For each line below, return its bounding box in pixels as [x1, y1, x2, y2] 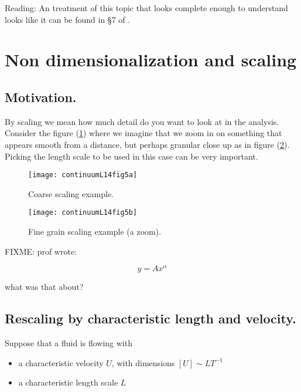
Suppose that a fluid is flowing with [5, 337, 132, 349]
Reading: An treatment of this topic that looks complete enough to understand [5, 2, 288, 13]
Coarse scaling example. [28, 187, 114, 200]
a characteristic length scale [18, 376, 118, 388]
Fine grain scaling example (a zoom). [28, 225, 162, 238]
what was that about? [5, 281, 84, 293]
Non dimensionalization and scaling [5, 48, 297, 72]
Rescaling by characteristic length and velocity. [5, 309, 296, 327]
